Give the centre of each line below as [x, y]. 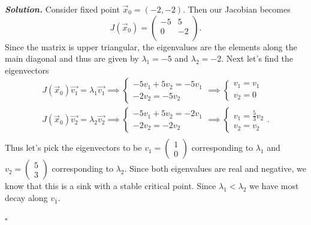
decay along [26, 198]
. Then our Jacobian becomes [237, 9]
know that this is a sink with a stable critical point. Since [111, 186]
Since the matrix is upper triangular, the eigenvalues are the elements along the [151, 46]
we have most [274, 186]
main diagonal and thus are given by [72, 58]
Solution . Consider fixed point [62, 9]
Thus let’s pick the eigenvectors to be [73, 148]
